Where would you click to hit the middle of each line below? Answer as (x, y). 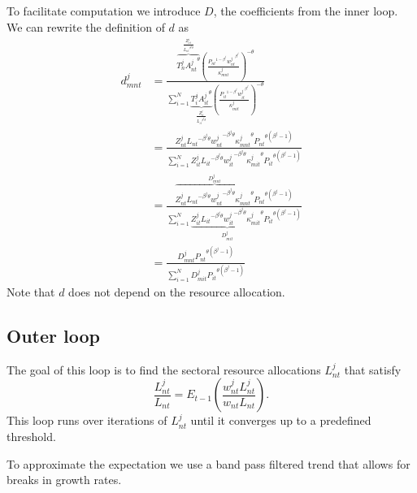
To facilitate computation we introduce (104, 11)
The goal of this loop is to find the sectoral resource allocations (164, 369)
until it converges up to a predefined (281, 420)
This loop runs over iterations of (87, 420)
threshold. (31, 436)
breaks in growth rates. (64, 480)
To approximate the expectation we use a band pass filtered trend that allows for (208, 463)
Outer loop (53, 335)
